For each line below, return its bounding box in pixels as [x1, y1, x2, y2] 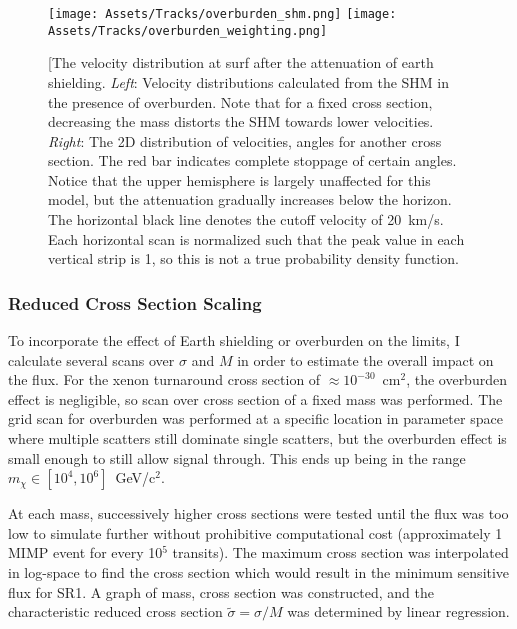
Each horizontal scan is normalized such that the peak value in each [48, 228, 465, 249]
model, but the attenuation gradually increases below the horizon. [48, 189, 452, 210]
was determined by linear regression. [287, 601, 510, 622]
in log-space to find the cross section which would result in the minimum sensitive [8, 562, 510, 582]
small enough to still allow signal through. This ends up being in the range [8, 447, 466, 468]
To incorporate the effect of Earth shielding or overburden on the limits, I [8, 330, 460, 351]
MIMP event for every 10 [8, 542, 163, 563]
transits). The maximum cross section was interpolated [172, 542, 509, 563]
